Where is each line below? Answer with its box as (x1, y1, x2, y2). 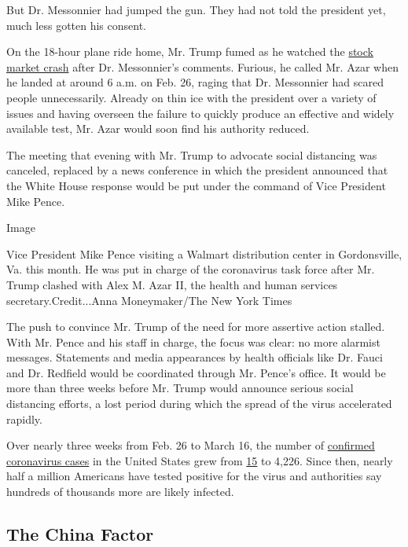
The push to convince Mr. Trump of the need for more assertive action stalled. (6, 318, 385, 335)
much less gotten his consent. (6, 17, 146, 33)
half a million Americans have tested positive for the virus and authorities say (6, 468, 382, 484)
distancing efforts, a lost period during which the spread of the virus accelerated (6, 395, 392, 412)
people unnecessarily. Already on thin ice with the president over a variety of (6, 89, 377, 105)
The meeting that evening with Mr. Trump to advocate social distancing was (6, 146, 377, 163)
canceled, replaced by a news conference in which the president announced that (6, 162, 388, 178)
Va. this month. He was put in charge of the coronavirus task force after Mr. (6, 261, 375, 277)
